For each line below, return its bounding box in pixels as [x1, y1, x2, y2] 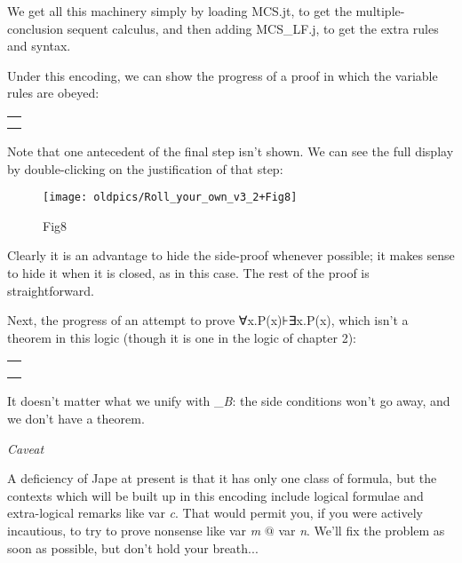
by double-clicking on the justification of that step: [7, 159, 283, 178]
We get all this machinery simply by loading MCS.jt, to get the [7, 2, 352, 20]
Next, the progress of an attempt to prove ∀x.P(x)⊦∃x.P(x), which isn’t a [7, 311, 409, 329]
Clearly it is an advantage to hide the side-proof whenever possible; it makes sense [7, 246, 455, 265]
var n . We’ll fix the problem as [278, 520, 445, 539]
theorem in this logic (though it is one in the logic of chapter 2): [7, 328, 357, 346]
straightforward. [7, 281, 94, 299]
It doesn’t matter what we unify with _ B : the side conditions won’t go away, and [7, 392, 450, 410]
